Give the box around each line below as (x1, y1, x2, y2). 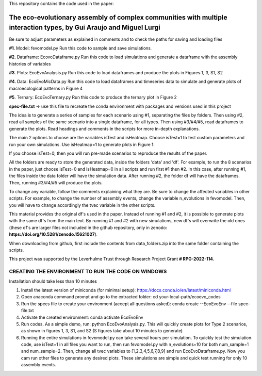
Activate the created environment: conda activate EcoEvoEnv (21, 314, 144, 320)
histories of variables (9, 61, 51, 66)
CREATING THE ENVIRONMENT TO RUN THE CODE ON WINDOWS (9, 268, 167, 275)
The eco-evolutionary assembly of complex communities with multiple (9, 13, 228, 21)
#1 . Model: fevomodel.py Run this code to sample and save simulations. (9, 45, 152, 51)
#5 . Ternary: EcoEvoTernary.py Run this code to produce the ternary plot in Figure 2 (9, 95, 177, 100)
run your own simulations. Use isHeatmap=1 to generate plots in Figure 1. (9, 141, 155, 147)
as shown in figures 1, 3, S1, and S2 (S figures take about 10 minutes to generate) (21, 328, 183, 334)
